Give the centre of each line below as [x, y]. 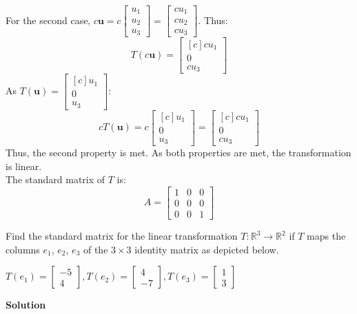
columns [23, 249]
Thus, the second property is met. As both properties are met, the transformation [178, 153]
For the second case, [48, 20]
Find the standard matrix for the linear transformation [122, 236]
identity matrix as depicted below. [207, 249]
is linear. [24, 166]
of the [95, 249]
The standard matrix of [55, 179]
